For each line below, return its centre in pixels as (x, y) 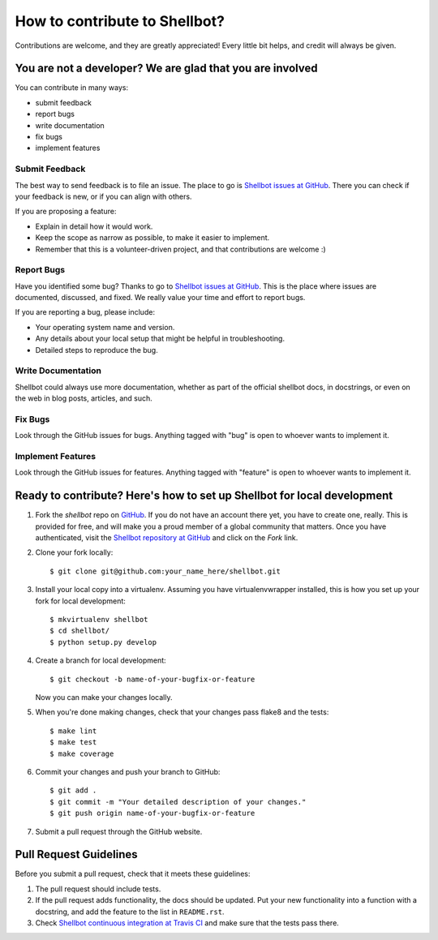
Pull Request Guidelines (76, 854)
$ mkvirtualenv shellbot (99, 620)
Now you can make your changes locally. (104, 697)
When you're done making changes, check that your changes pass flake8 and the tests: (182, 712)
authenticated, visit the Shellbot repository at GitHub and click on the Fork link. (167, 538)
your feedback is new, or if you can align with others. (103, 196)
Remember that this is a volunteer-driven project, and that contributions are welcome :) (180, 249)
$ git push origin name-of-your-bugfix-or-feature (152, 813)
